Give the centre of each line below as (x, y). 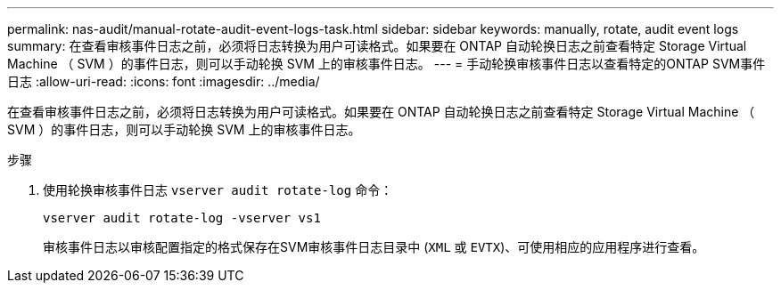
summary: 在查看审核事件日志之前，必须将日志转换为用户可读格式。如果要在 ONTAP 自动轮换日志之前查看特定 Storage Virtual (377, 46)
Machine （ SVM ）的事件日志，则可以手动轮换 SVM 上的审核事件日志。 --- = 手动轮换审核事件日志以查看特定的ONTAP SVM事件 (386, 64)
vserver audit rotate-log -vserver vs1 (182, 218)
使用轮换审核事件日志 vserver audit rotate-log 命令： (218, 190)
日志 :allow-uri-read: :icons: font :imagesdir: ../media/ (164, 81)
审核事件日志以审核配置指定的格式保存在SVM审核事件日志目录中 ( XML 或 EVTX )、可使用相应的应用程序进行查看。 (374, 247)
